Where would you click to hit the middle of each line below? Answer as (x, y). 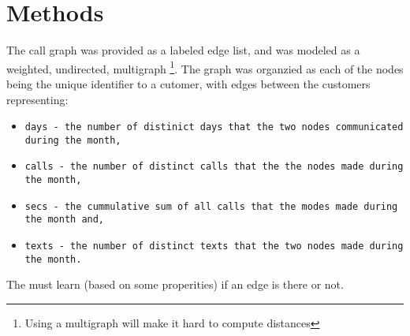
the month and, (65, 220)
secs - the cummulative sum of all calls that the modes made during (211, 206)
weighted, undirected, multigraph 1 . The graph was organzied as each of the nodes (205, 67)
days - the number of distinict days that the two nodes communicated (214, 127)
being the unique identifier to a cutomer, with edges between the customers (188, 83)
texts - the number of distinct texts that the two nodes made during (214, 246)
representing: (37, 99)
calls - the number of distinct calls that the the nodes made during (214, 167)
